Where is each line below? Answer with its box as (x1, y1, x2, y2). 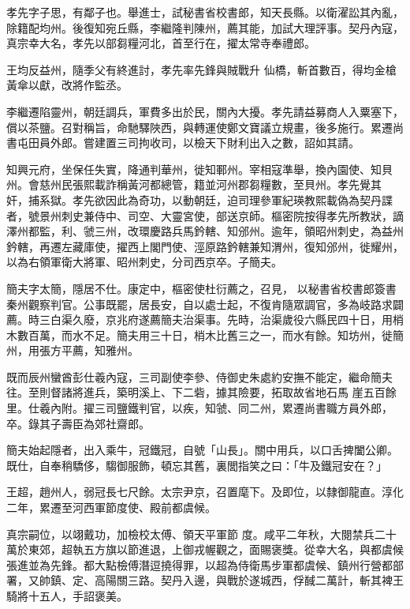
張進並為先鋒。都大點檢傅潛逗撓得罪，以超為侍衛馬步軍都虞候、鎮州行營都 (6, 556, 393, 573)
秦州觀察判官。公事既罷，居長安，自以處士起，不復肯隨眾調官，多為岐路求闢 (6, 295, 404, 312)
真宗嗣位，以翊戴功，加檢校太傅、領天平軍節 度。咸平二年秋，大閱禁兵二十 (6, 525, 397, 542)
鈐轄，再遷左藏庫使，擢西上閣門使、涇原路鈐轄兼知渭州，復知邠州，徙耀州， (6, 238, 404, 254)
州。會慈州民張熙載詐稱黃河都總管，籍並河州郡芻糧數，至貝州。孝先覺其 (6, 176, 382, 193)
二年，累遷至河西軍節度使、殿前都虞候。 (6, 499, 216, 516)
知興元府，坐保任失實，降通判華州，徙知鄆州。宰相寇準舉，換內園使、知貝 (6, 160, 393, 177)
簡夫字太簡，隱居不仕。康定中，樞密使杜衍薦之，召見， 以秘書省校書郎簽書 (6, 280, 397, 296)
